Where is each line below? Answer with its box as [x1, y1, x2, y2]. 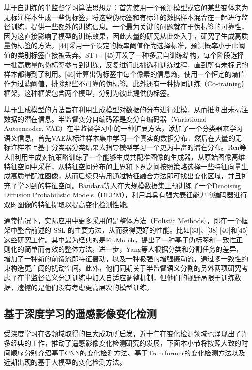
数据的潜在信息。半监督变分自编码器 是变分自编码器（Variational [4, 113, 206, 124]
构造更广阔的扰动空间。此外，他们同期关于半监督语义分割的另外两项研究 [10, 263, 241, 273]
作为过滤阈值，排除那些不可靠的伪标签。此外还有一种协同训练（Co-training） [4, 78, 245, 88]
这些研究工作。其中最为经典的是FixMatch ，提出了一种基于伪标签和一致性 [4, 234, 236, 244]
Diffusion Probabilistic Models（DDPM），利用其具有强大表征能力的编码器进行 [4, 190, 247, 200]
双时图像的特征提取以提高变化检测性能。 [4, 199, 133, 209]
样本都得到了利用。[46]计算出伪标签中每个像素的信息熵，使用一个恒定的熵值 [4, 69, 245, 79]
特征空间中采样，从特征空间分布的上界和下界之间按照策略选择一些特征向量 [4, 161, 241, 171]
